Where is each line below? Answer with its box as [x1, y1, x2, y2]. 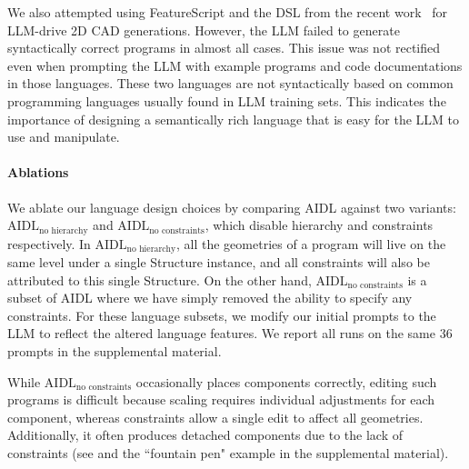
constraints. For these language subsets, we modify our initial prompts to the [7, 305, 436, 324]
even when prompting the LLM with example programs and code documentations [7, 55, 463, 75]
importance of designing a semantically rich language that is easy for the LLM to [7, 109, 460, 128]
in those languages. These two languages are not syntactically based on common [7, 74, 454, 93]
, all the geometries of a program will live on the [176, 234, 446, 253]
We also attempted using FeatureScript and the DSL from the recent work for [7, 3, 447, 21]
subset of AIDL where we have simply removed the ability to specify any [7, 288, 413, 307]
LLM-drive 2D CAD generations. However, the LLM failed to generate [7, 20, 400, 39]
